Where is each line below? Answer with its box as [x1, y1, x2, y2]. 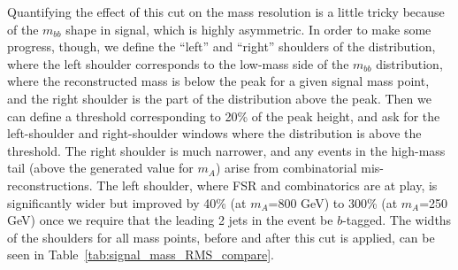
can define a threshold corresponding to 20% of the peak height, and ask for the [7, 106, 440, 125]
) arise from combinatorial [215, 158, 357, 177]
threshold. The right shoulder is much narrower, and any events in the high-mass [7, 141, 446, 159]
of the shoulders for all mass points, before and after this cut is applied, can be [7, 228, 435, 246]
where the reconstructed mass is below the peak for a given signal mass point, [7, 72, 430, 90]
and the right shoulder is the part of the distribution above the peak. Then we [7, 89, 431, 107]
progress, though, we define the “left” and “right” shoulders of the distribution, [7, 37, 436, 56]
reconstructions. [7, 175, 93, 194]
